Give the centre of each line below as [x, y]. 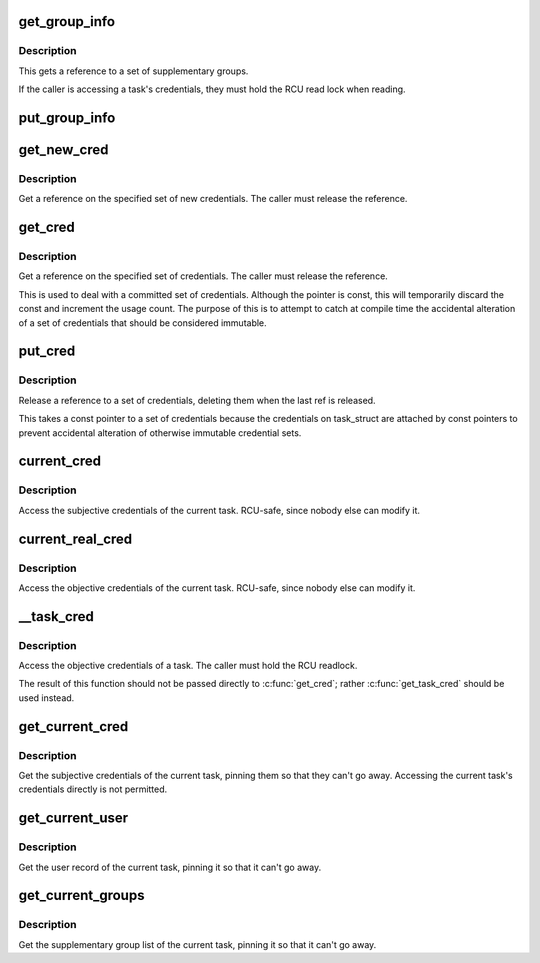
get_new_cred [63, 149]
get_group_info [66, 21]
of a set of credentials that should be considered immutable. [142, 322]
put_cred [47, 351]
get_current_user [73, 818]
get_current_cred [73, 726]
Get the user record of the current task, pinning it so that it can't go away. [170, 867]
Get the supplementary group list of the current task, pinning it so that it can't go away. [197, 944]
